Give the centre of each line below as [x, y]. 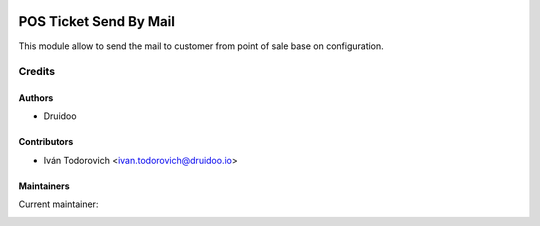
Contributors [46, 142]
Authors [36, 98]
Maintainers [44, 186]
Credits [36, 72]
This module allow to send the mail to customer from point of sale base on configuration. [201, 46]
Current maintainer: [58, 204]
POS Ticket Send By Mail [96, 21]
